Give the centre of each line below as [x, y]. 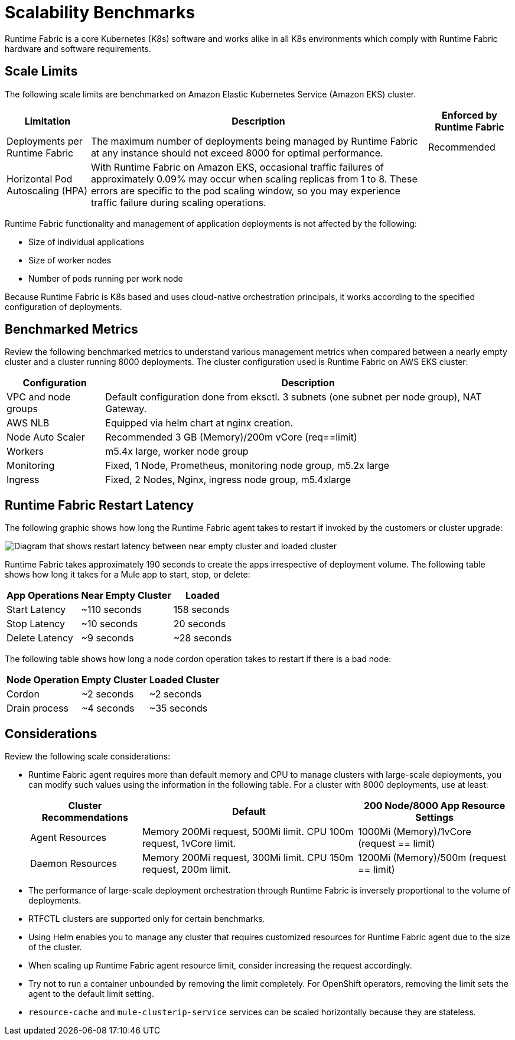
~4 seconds [108, 708]
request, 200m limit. [187, 870]
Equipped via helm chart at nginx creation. [199, 423]
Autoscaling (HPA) [47, 190]
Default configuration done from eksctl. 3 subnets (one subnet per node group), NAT [294, 397]
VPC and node [39, 397]
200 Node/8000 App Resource [434, 806]
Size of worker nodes [70, 260]
